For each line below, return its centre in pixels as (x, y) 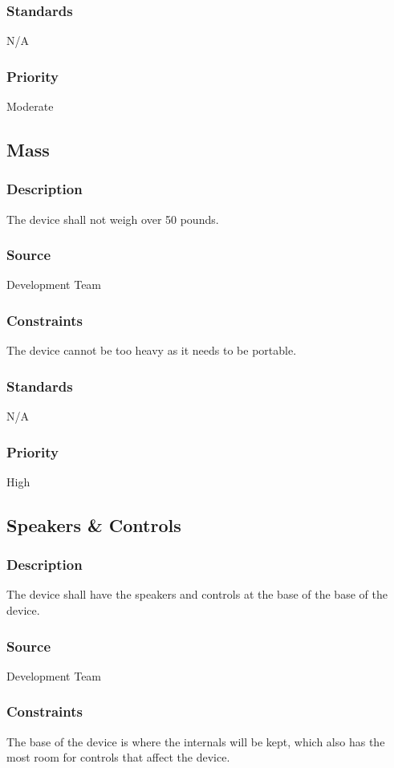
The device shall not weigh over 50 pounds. (113, 219)
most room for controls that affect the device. (118, 757)
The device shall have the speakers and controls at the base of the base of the (197, 594)
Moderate (30, 106)
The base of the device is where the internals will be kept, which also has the (196, 741)
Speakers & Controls (94, 524)
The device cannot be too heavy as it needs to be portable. (152, 350)
